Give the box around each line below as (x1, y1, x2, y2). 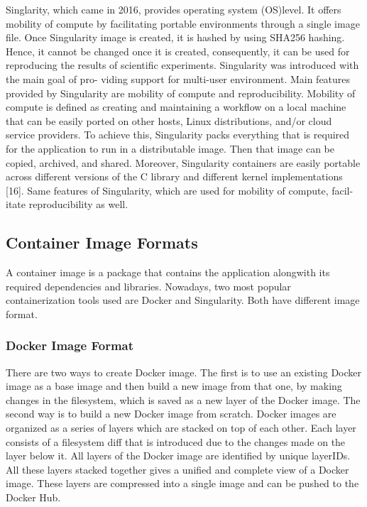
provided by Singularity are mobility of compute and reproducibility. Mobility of (6, 85, 356, 100)
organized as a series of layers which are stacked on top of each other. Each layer (6, 420, 356, 435)
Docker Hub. (6, 490, 61, 505)
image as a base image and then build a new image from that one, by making (6, 378, 342, 393)
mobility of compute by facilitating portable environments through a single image (6, 16, 360, 31)
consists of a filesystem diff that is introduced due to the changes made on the (6, 434, 346, 449)
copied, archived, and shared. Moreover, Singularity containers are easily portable (6, 155, 361, 170)
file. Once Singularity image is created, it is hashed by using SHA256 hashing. (6, 30, 345, 45)
